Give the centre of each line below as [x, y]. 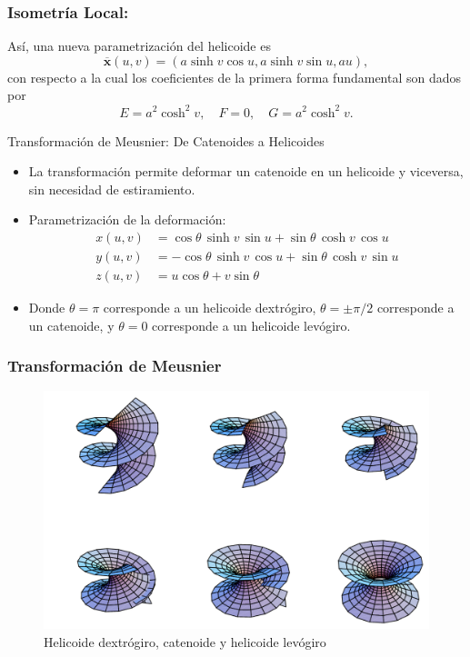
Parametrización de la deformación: [127, 219]
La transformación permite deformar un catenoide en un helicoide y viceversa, [246, 171]
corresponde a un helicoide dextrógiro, [210, 307]
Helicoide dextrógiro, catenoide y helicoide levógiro [185, 641]
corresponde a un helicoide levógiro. [251, 325]
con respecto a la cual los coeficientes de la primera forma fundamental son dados [235, 77]
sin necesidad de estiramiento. [112, 189]
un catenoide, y [71, 325]
